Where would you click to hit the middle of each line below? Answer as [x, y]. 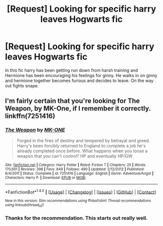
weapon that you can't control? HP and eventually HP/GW [74, 156]
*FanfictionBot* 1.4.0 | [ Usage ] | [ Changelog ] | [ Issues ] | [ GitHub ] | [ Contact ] [81, 192]
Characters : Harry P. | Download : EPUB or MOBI [45, 178]
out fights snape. [22, 85]
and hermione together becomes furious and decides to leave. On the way [79, 81]
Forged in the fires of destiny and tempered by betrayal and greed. [83, 140]
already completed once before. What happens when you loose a [82, 151]
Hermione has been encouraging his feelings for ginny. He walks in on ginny [81, 75]
